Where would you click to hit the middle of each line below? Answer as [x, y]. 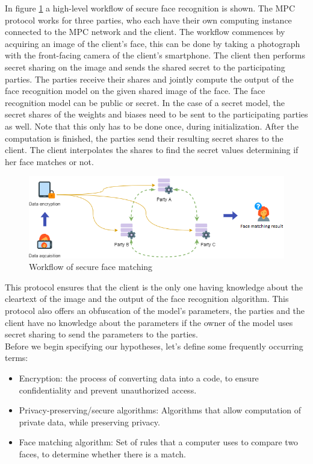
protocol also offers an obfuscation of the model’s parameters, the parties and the [155, 311]
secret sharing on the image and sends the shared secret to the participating [145, 67]
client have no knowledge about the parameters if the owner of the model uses [149, 322]
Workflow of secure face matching [91, 267]
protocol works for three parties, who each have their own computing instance [148, 20]
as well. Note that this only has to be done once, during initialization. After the [152, 126]
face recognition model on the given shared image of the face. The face [135, 91]
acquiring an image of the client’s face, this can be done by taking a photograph [153, 43]
